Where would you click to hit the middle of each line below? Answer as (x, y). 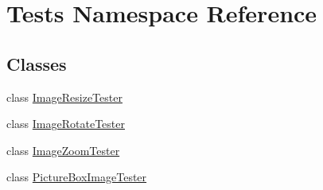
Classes (37, 63)
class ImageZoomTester (63, 150)
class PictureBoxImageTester (77, 177)
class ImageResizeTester (64, 97)
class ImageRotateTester (66, 124)
